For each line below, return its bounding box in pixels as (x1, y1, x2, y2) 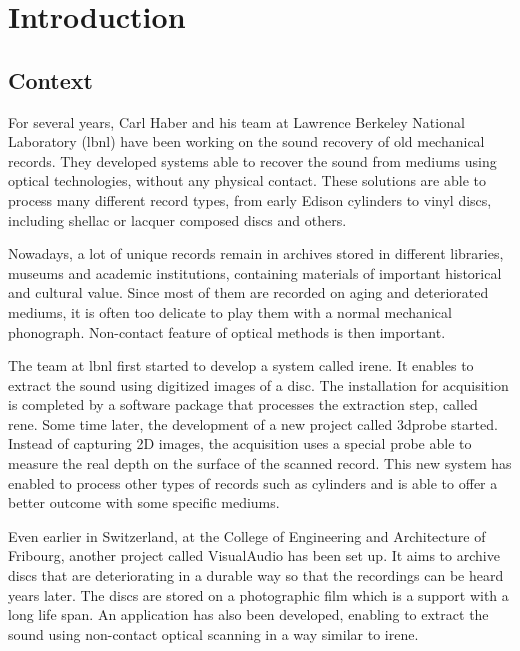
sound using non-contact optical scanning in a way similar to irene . (8, 623, 419, 644)
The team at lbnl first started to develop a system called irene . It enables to (8, 355, 474, 376)
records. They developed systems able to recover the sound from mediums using (8, 150, 497, 171)
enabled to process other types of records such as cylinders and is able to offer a (8, 472, 498, 493)
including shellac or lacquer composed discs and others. (8, 209, 347, 230)
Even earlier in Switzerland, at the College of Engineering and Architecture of (8, 525, 486, 546)
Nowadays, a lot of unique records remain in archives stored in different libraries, (8, 243, 504, 264)
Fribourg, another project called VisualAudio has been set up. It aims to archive (8, 545, 500, 566)
